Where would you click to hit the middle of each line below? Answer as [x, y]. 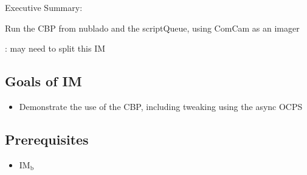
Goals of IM [43, 81]
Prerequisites [47, 139]
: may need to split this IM [55, 48]
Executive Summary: [44, 7]
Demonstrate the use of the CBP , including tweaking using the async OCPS [161, 106]
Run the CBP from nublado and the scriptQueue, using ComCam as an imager [152, 28]
